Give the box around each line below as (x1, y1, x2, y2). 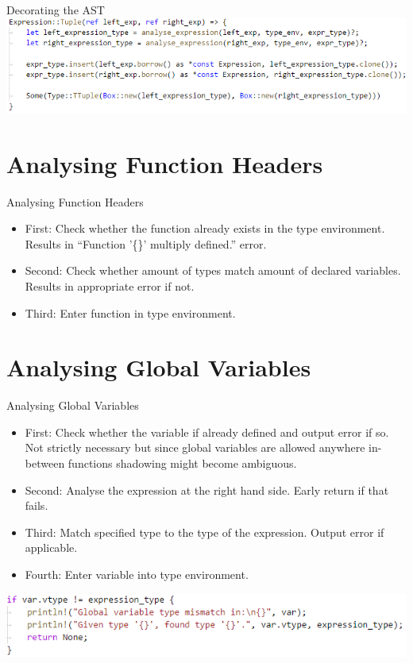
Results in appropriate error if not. (25, 277, 195, 294)
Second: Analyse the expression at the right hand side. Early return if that (25, 481, 389, 498)
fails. (25, 497, 48, 514)
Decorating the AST (6, 2, 105, 17)
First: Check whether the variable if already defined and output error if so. (25, 423, 389, 440)
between (25, 455, 65, 471)
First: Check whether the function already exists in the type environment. (25, 220, 385, 237)
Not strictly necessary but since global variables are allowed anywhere (25, 439, 365, 456)
